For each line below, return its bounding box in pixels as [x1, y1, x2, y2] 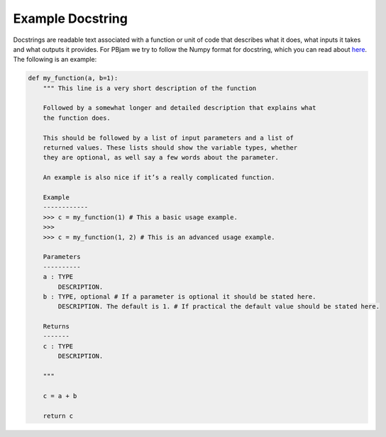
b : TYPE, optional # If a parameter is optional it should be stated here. [43, 292, 316, 301]
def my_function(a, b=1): [28, 74, 118, 82]
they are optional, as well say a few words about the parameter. [43, 153, 280, 162]
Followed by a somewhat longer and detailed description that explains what [43, 104, 316, 112]
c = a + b [43, 392, 77, 400]
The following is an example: [13, 55, 97, 64]
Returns [43, 323, 70, 331]
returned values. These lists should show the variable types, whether [43, 144, 298, 152]
